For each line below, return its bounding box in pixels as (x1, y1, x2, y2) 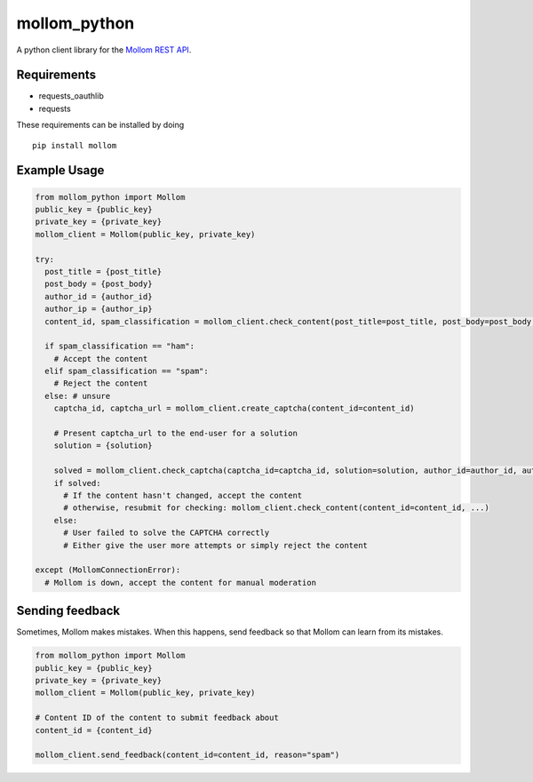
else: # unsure (44, 391, 111, 401)
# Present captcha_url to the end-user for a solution (53, 428, 298, 439)
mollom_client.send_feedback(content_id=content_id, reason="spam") (35, 750, 340, 760)
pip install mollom (32, 140, 117, 150)
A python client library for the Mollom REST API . (16, 44, 192, 55)
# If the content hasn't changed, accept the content (63, 491, 303, 500)
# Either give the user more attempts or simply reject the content (63, 540, 369, 550)
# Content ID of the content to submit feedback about (35, 713, 279, 723)
